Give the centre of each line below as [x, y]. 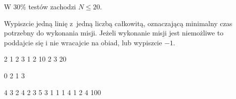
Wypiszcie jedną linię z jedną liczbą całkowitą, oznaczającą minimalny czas [118, 23]
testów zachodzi [52, 6]
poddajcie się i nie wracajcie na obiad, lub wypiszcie [83, 42]
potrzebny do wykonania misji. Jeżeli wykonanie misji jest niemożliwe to [114, 33]
